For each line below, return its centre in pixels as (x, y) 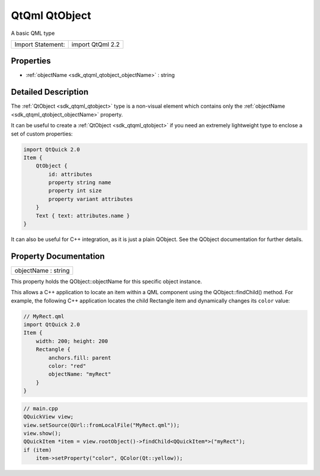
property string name (80, 183)
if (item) (38, 450)
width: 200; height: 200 (72, 341)
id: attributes (71, 174)
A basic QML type (33, 33)
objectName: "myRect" (80, 374)
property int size (75, 191)
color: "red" (67, 366)
